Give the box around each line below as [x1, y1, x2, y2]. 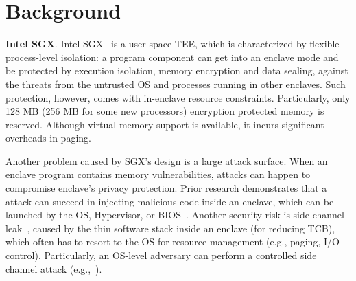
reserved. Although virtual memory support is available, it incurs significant [5, 117, 324, 131]
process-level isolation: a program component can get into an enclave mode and [5, 49, 339, 64]
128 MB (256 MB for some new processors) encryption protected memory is [5, 104, 324, 118]
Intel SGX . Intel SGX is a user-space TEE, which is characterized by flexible [5, 36, 340, 51]
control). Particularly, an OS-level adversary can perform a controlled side [5, 248, 317, 262]
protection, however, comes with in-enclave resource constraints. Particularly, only [5, 90, 351, 104]
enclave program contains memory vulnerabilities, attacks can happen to [5, 167, 311, 181]
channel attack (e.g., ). [5, 261, 102, 276]
